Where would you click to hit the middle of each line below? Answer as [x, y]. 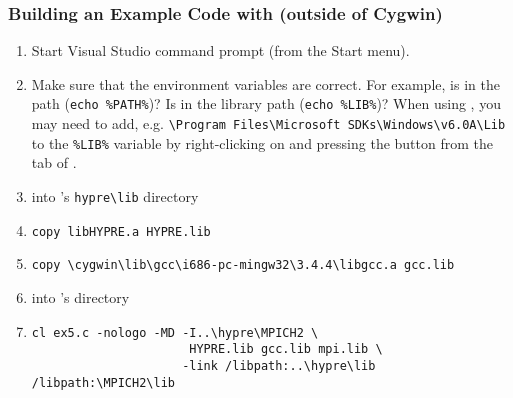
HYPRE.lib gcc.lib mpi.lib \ [286, 349]
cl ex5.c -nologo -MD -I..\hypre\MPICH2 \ [175, 332]
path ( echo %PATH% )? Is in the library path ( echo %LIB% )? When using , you [266, 103]
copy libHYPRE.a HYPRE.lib [121, 231]
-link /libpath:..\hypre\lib [279, 365]
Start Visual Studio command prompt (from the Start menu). [220, 50]
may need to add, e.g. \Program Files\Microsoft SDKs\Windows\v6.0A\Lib [268, 123]
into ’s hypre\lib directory [115, 195]
